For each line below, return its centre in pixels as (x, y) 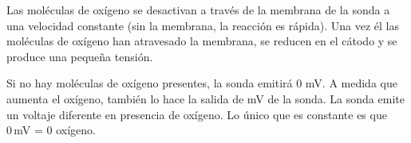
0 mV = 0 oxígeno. (51, 130)
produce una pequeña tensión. (80, 56)
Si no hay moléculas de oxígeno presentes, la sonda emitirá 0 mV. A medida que (202, 83)
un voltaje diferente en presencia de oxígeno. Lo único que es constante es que (197, 114)
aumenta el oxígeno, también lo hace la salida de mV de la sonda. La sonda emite (205, 98)
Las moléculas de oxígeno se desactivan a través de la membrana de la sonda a (198, 10)
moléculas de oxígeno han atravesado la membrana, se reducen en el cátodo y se (202, 41)
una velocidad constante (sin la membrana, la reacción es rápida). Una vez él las (203, 25)
